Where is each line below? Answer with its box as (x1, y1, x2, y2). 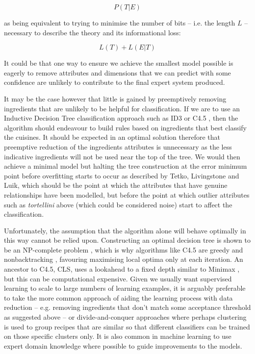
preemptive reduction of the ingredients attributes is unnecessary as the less (4, 141, 232, 152)
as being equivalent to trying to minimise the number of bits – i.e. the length (4, 18, 235, 27)
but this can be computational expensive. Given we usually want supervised (4, 273, 232, 283)
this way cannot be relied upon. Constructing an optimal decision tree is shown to (4, 235, 251, 245)
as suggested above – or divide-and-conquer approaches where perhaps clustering (4, 312, 247, 322)
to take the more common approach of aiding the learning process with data (4, 292, 233, 303)
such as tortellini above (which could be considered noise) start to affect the (4, 199, 232, 209)
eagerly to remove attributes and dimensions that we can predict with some (4, 67, 231, 77)
